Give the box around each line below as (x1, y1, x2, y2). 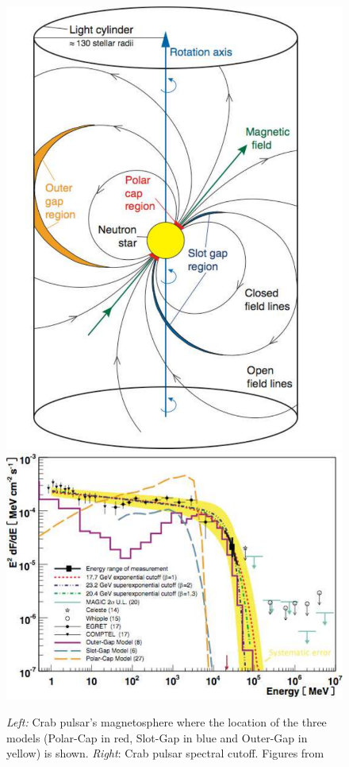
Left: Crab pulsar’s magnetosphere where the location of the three (6, 713, 327, 730)
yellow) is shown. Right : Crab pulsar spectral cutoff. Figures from (6, 745, 324, 761)
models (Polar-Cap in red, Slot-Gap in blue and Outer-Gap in (6, 729, 308, 746)
